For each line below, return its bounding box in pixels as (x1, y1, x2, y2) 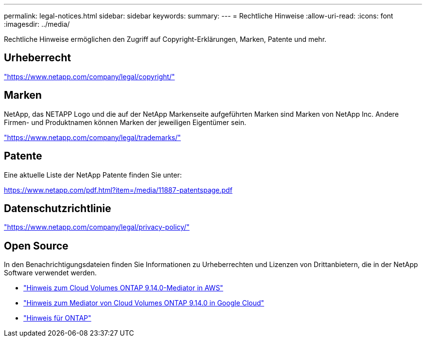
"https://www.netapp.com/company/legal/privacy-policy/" (4, 223, 190, 232)
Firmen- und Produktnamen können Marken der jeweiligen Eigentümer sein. (4, 118, 247, 126)
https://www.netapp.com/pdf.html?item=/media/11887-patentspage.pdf (4, 185, 232, 194)
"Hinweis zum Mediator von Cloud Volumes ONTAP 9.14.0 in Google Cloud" (23, 299, 265, 307)
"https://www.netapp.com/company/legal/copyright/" (4, 72, 175, 81)
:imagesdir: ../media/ (4, 20, 70, 28)
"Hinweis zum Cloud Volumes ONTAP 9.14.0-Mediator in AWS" (23, 284, 223, 292)
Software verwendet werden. (4, 269, 97, 277)
